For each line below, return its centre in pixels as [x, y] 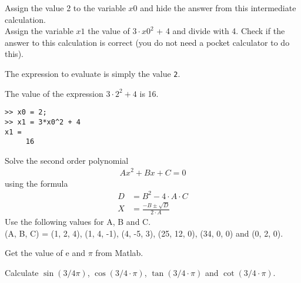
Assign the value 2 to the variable [65, 8]
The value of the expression [54, 93]
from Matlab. [119, 253]
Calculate [22, 273]
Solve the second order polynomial [67, 160]
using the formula [36, 183]
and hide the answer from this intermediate [218, 8]
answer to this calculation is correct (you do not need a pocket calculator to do [147, 42]
